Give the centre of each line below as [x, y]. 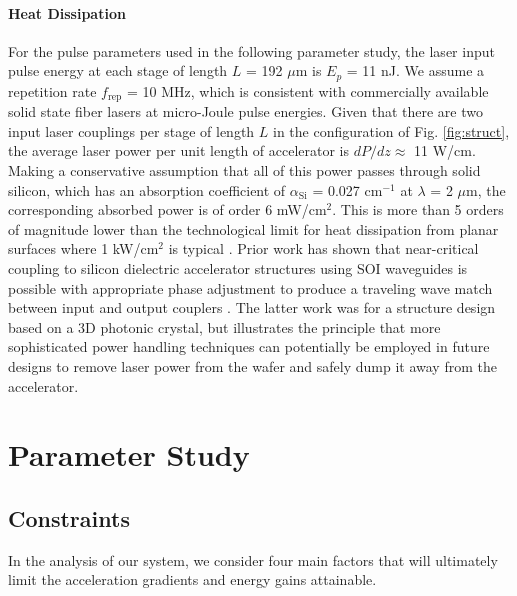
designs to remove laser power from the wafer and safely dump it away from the [252, 366]
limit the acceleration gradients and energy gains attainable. [192, 579]
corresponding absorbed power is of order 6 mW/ [158, 209]
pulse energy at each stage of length [118, 70]
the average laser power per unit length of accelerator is [179, 150]
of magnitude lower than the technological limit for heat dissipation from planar [253, 228]
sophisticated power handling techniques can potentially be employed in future [249, 346]
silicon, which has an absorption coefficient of [147, 189]
